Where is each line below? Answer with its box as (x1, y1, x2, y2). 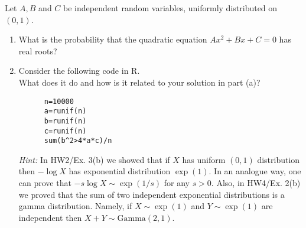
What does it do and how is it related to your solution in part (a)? (18, 76, 261, 88)
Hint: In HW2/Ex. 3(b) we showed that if (18, 153, 170, 165)
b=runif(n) (44, 116, 87, 125)
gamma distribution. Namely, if (18, 200, 132, 212)
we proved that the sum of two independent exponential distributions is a (18, 188, 285, 200)
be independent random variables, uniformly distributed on (63, 2, 278, 14)
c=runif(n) (44, 126, 87, 135)
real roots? (18, 44, 57, 57)
